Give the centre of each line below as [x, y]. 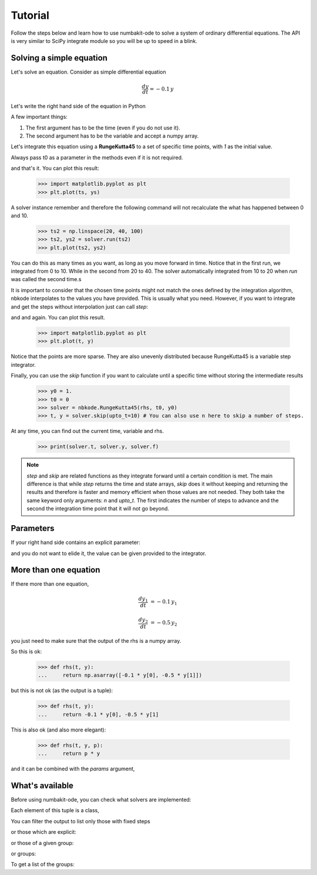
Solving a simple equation [59, 58]
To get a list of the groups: [43, 864]
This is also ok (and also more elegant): [58, 730]
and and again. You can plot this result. [58, 318]
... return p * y [69, 754]
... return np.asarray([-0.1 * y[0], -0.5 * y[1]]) [120, 675]
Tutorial [30, 15]
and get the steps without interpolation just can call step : [80, 306]
